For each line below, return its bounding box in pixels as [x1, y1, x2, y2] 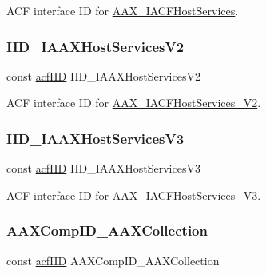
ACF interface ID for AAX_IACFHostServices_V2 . [6, 94, 261, 111]
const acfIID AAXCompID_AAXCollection [6, 252, 220, 268]
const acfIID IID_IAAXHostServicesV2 [6, 67, 200, 84]
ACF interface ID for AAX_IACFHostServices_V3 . [6, 186, 261, 203]
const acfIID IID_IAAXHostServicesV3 [6, 160, 200, 177]
